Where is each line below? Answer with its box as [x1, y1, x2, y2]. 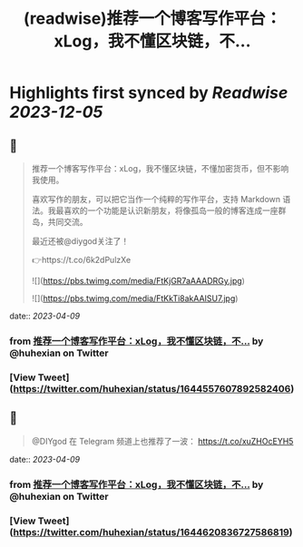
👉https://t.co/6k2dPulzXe [31, 255, 132, 265]
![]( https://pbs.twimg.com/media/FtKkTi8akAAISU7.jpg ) [31, 293, 239, 304]
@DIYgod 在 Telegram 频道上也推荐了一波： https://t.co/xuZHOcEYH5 [31, 435, 294, 446]
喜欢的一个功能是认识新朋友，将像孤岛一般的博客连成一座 [63, 205, 279, 216]
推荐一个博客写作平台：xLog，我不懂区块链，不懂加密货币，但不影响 [31, 163, 289, 173]
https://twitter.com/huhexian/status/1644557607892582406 [13, 382, 291, 395]
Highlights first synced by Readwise [9, 83, 288, 103]
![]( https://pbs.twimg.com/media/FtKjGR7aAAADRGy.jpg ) [31, 276, 245, 286]
